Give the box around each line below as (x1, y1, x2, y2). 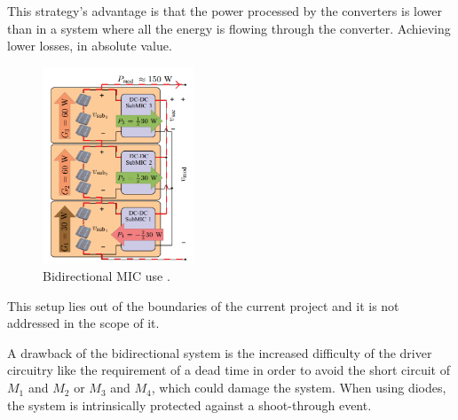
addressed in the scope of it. (7, 314, 160, 332)
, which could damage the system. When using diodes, (151, 378, 446, 397)
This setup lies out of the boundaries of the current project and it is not (7, 296, 399, 315)
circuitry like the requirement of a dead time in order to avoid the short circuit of (7, 361, 450, 379)
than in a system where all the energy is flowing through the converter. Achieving (7, 19, 451, 37)
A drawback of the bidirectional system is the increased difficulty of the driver (7, 343, 432, 362)
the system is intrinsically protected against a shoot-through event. (7, 395, 372, 414)
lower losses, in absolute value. (7, 36, 172, 55)
